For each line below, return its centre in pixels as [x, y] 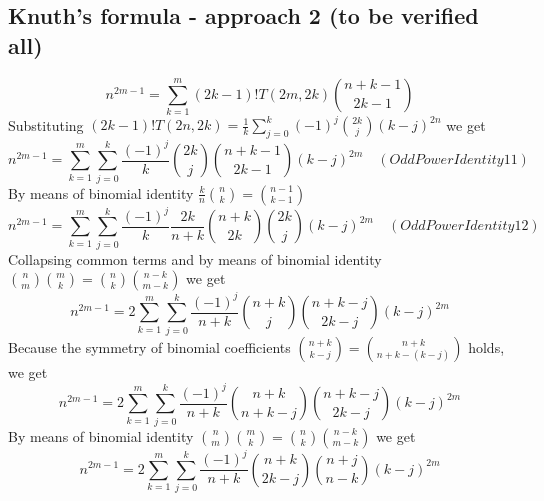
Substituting [46, 124]
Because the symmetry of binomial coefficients [149, 346]
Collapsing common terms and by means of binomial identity [195, 258]
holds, [486, 346]
